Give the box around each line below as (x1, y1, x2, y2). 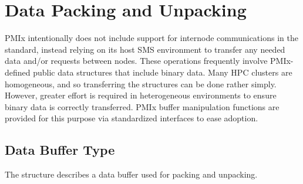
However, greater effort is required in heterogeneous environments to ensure (5, 89, 277, 101)
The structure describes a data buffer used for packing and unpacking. (5, 168, 258, 180)
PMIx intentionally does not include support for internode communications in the (5, 32, 298, 44)
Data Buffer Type (5, 141, 115, 159)
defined (5, 66, 31, 78)
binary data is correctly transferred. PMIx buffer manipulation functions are (5, 100, 280, 113)
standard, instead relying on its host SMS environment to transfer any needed (5, 43, 285, 55)
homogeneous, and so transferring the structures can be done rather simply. (5, 77, 277, 90)
